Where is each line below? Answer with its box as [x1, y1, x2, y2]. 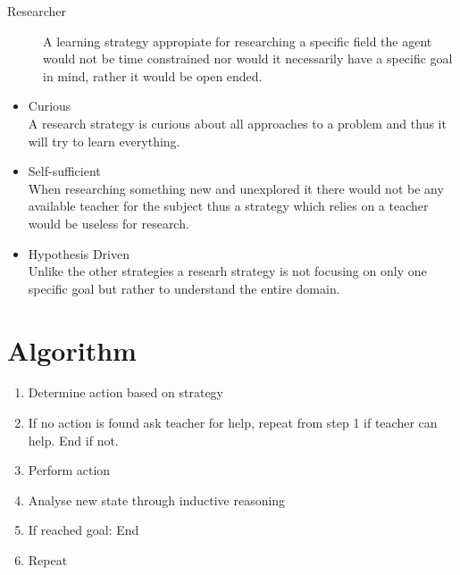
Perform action [28, 461, 111, 479]
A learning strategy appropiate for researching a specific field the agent [43, 31, 432, 50]
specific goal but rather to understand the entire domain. [28, 279, 340, 297]
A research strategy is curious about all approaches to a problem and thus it [28, 113, 447, 132]
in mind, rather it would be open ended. [43, 66, 263, 85]
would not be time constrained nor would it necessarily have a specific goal [43, 49, 453, 68]
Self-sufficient [28, 162, 101, 180]
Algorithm [7, 331, 137, 368]
